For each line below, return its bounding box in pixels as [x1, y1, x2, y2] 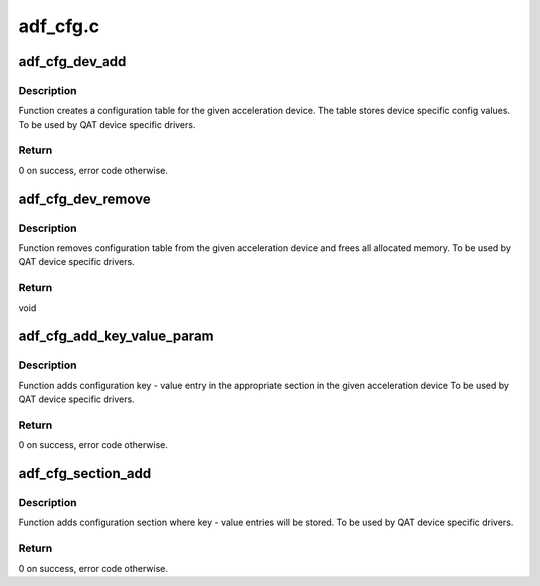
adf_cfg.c [18, 15, 100, 37]
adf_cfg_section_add [18, 465, 152, 482]
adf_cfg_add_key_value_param [18, 328, 214, 345]
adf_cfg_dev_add [18, 53, 127, 70]
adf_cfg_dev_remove [18, 190, 151, 207]
